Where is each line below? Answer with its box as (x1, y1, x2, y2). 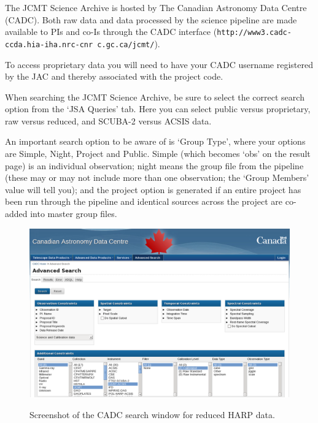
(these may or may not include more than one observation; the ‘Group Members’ (5, 171, 309, 184)
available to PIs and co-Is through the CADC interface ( (5, 25, 217, 38)
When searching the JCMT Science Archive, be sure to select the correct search (5, 90, 304, 103)
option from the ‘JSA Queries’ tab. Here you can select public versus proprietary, (5, 102, 311, 115)
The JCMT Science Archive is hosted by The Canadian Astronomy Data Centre (5, 1, 307, 13)
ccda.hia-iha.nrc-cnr (5, 40, 93, 49)
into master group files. (30, 207, 117, 220)
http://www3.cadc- (217, 28, 292, 37)
